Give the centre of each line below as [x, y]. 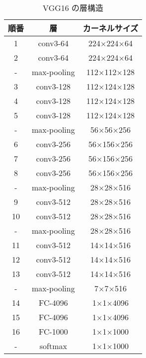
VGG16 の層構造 [73, 8]
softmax [53, 346]
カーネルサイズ [110, 28]
